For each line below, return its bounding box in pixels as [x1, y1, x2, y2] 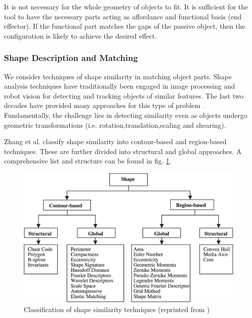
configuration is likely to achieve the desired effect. [4, 30, 157, 41]
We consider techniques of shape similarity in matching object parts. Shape [4, 71, 232, 81]
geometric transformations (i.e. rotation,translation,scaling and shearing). [4, 119, 226, 130]
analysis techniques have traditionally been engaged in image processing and [4, 81, 235, 91]
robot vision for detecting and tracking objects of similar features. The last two [4, 90, 244, 101]
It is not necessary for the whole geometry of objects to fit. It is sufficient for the [4, 1, 248, 11]
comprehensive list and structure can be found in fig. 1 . [4, 156, 171, 166]
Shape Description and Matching [4, 52, 138, 64]
